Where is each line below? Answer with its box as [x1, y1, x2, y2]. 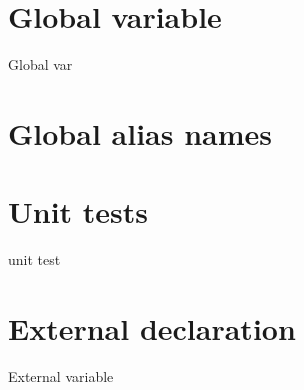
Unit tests [8, 191, 149, 232]
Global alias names [8, 112, 272, 153]
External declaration [8, 308, 296, 348]
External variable [8, 365, 114, 386]
